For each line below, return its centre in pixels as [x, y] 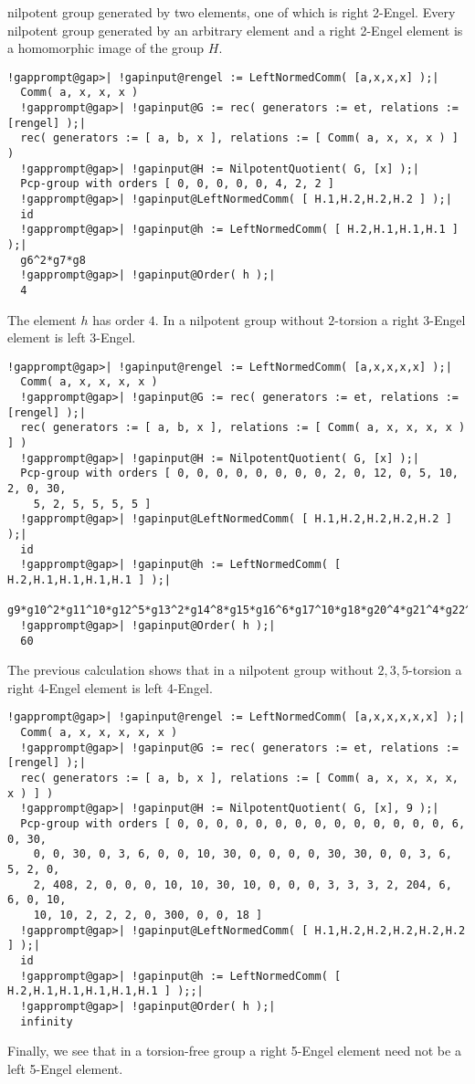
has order [119, 319]
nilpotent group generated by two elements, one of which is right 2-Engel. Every [232, 12]
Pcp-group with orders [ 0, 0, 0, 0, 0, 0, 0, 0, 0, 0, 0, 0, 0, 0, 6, [243, 824]
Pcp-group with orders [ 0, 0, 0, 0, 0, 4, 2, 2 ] [177, 184]
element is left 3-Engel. [72, 337]
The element [42, 319]
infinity [47, 1021]
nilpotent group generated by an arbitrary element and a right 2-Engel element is [235, 30]
